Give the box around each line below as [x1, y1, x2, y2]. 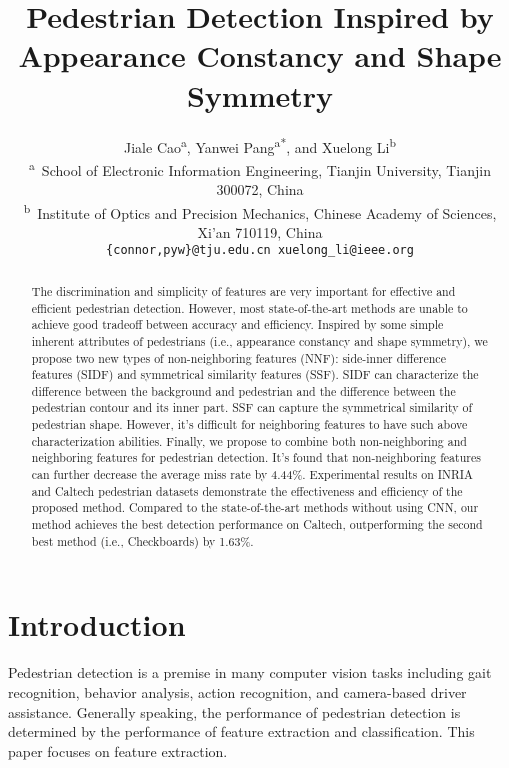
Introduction [8, 604, 186, 645]
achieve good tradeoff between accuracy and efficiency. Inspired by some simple [31, 316, 444, 333]
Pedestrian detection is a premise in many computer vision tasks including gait [8, 662, 492, 683]
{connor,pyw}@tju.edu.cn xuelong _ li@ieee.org [106, 243, 414, 258]
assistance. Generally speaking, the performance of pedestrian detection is [8, 701, 461, 722]
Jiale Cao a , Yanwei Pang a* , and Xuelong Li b [124, 133, 396, 157]
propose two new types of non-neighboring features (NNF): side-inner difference [31, 349, 446, 366]
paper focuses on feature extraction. [8, 740, 228, 761]
